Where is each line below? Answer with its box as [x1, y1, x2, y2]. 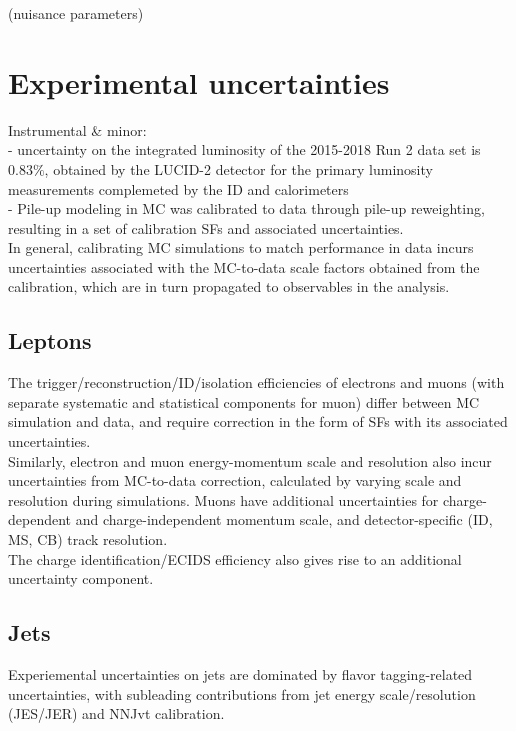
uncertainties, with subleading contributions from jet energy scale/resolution [8, 683, 476, 704]
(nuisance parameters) [8, 3, 144, 23]
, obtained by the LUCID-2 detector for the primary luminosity [44, 158, 433, 179]
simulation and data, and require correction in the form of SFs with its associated [8, 411, 508, 432]
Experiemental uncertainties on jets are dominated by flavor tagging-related [8, 664, 473, 684]
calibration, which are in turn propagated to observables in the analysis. [8, 276, 450, 297]
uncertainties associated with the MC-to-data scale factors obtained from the [8, 256, 480, 277]
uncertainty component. [8, 568, 154, 589]
